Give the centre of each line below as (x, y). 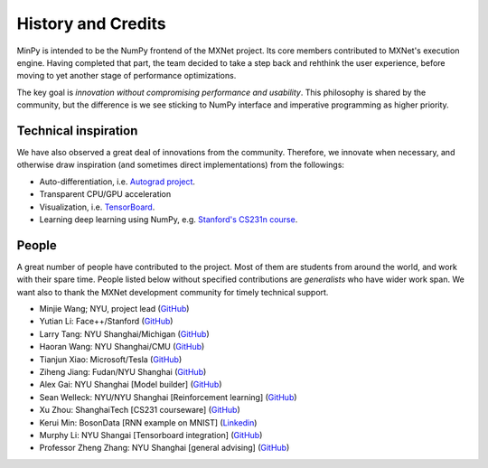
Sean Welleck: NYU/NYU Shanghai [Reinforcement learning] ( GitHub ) (168, 397)
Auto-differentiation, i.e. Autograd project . (117, 182)
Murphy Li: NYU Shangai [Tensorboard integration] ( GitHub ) (151, 435)
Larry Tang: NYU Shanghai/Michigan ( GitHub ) (124, 333)
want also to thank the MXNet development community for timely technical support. (173, 292)
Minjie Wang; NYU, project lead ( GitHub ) (114, 309)
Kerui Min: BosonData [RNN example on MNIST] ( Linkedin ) (148, 422)
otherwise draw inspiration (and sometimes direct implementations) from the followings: (181, 165)
